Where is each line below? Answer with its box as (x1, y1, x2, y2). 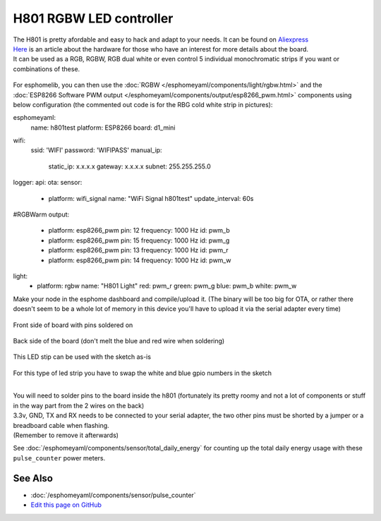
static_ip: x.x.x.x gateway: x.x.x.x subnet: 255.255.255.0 (48, 162, 211, 171)
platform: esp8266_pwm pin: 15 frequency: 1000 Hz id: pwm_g (48, 236, 230, 245)
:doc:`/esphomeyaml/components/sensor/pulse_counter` (30, 491, 197, 499)
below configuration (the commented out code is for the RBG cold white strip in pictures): (13, 100, 273, 109)
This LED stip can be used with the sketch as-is (13, 353, 152, 361)
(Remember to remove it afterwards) (13, 431, 119, 440)
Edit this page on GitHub (30, 501, 102, 509)
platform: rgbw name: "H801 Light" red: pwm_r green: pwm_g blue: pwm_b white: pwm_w (37, 282, 297, 290)
